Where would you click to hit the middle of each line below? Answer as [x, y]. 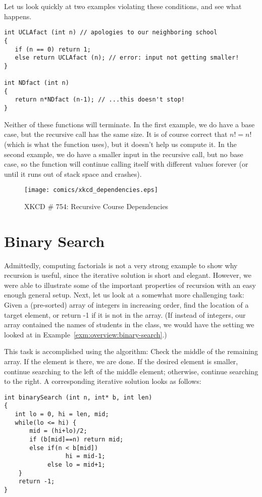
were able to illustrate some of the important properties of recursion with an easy [130, 285]
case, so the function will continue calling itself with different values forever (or [126, 164]
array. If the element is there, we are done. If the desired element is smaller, [121, 361]
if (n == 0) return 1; [53, 49]
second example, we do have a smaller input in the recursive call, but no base [124, 154]
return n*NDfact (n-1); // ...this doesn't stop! [100, 100]
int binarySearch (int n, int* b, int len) [78, 397]
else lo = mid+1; [76, 465]
